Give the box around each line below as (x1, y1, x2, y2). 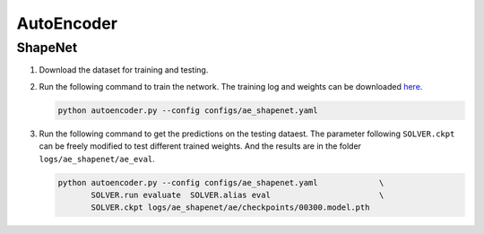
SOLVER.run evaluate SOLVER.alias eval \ (91, 189, 385, 200)
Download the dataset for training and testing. (39, 65, 209, 75)
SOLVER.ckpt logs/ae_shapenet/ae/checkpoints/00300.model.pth (91, 203, 370, 212)
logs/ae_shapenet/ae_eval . (39, 153, 156, 164)
